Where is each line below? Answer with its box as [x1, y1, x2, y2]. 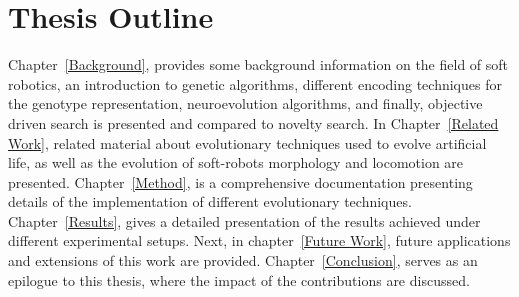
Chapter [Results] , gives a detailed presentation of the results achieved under [8, 210, 481, 231]
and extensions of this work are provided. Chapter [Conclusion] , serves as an [8, 250, 478, 271]
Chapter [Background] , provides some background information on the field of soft [8, 54, 509, 75]
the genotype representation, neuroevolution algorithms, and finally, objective [8, 93, 483, 114]
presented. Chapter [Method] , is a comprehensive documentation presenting [8, 171, 473, 192]
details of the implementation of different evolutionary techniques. [8, 191, 412, 212]
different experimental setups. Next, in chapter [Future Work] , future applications [8, 230, 511, 251]
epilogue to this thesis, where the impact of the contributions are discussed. [8, 269, 470, 290]
